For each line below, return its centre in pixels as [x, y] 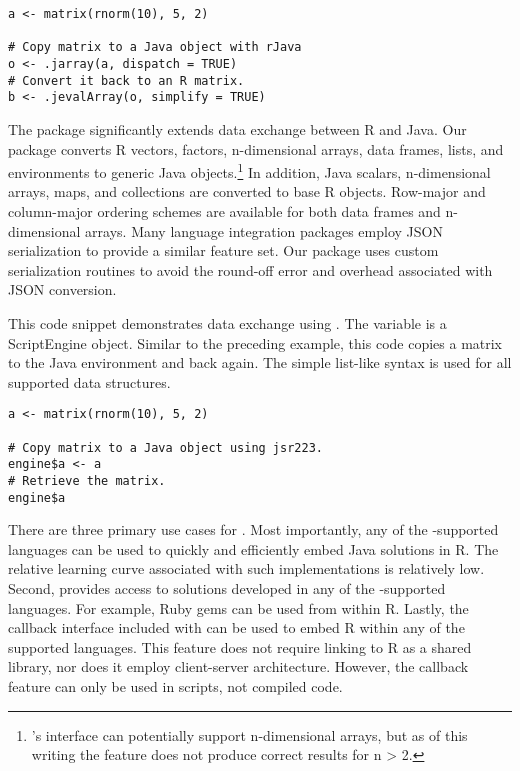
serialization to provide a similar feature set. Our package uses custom [223, 250]
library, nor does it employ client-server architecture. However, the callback [238, 666]
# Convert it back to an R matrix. [126, 80]
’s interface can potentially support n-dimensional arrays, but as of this [249, 734]
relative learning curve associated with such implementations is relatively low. [246, 568]
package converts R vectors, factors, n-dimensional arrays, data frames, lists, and [256, 148]
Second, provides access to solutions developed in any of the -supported [227, 588]
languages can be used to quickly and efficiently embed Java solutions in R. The [253, 548]
